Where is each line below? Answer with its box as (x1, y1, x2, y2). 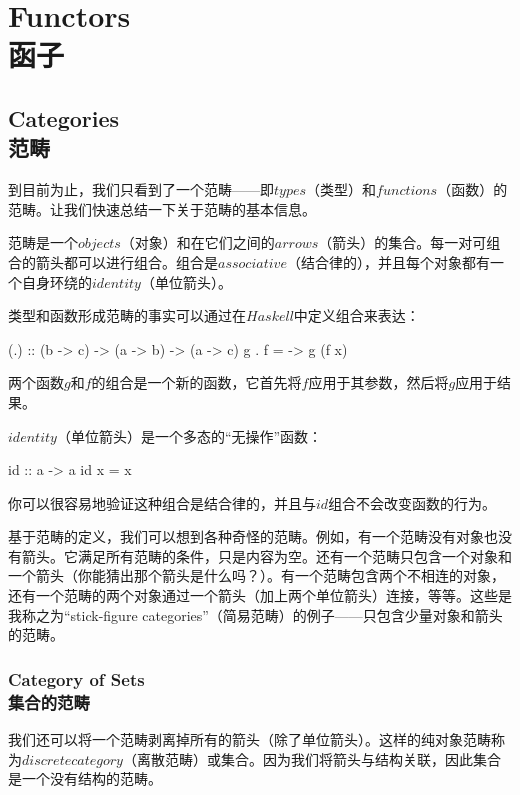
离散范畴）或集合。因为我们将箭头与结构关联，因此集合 (136, 748, 501, 769)
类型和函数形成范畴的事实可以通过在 (8, 305, 246, 326)
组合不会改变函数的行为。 (328, 492, 497, 513)
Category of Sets (8, 666, 145, 691)
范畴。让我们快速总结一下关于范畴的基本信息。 (8, 198, 316, 219)
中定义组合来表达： (293, 305, 420, 326)
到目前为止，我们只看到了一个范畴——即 (8, 179, 274, 200)
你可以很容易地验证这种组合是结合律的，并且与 (8, 492, 316, 513)
